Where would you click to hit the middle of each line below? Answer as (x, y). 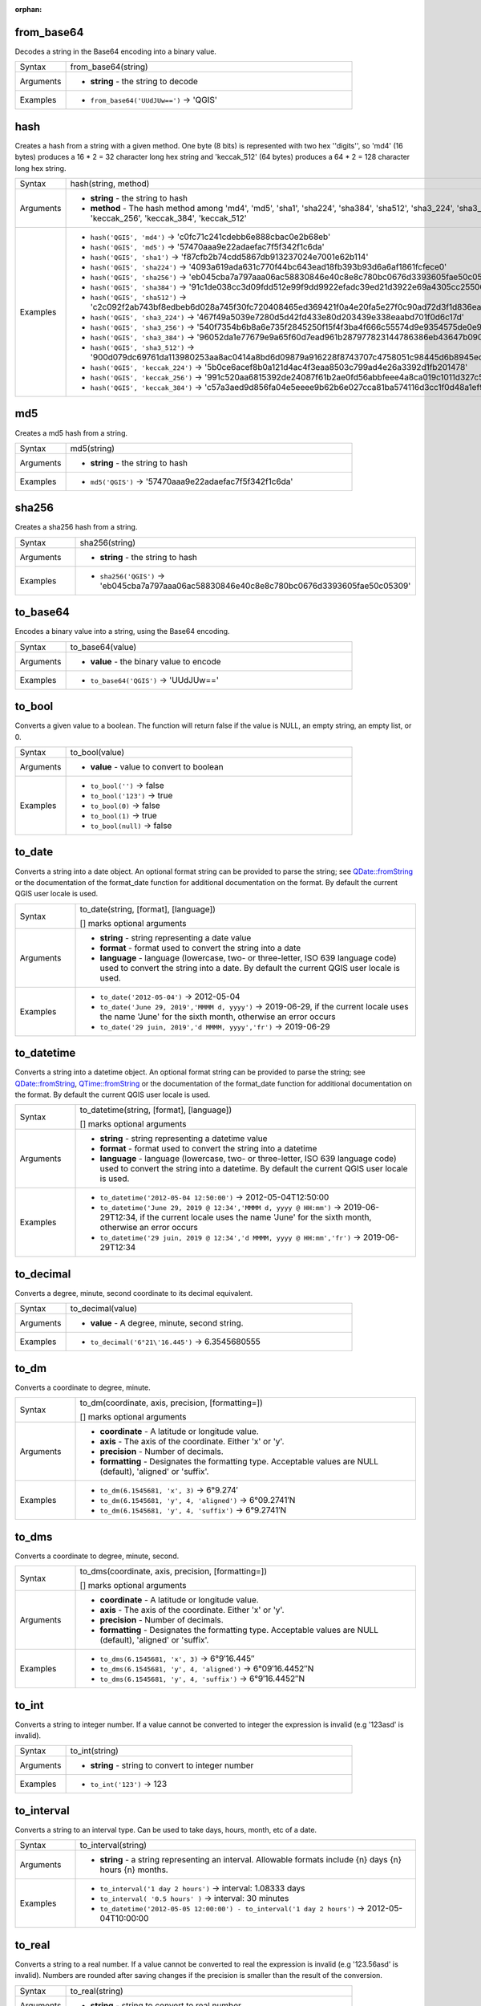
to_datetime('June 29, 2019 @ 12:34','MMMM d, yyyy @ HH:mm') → (221, 1208)
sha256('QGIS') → (132, 575)
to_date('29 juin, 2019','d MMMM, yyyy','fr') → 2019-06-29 (215, 1026)
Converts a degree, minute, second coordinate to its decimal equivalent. (134, 1293)
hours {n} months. (134, 1870)
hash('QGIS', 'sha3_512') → (143, 347)
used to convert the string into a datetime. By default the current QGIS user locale (254, 1169)
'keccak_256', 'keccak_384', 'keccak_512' (169, 218)
